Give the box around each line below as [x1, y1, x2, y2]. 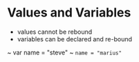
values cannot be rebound [17, 28, 93, 36]
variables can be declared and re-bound [17, 34, 133, 43]
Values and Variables [7, 5, 131, 21]
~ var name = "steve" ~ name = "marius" [7, 48, 122, 56]
